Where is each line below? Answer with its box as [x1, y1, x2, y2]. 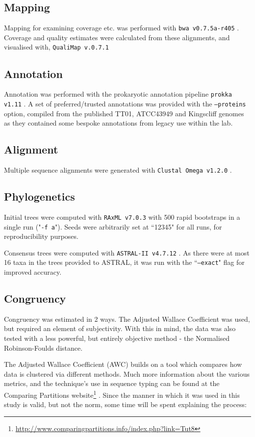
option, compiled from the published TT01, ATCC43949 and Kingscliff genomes [4, 108, 244, 118]
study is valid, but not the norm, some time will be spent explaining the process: [4, 399, 247, 410]
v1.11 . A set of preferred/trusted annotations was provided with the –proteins [4, 98, 246, 108]
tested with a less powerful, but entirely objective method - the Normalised [4, 333, 230, 343]
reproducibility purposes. [4, 231, 78, 241]
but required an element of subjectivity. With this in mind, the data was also [4, 323, 236, 334]
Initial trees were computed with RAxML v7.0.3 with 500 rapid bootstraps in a [4, 211, 240, 222]
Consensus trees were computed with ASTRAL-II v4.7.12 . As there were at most [4, 247, 250, 257]
